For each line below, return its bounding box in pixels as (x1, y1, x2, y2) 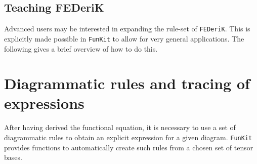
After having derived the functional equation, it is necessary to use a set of (4, 122, 236, 133)
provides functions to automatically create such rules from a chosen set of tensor (4, 142, 253, 152)
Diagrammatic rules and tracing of (4, 73, 250, 94)
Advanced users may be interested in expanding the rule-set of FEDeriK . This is (4, 23, 250, 34)
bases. (4, 152, 22, 162)
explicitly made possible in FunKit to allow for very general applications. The (4, 33, 244, 44)
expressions (4, 93, 84, 113)
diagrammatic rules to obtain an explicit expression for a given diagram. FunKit (4, 132, 252, 143)
